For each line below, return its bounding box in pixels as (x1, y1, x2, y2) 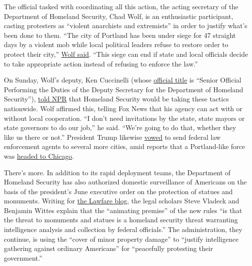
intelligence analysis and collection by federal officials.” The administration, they (4, 224, 242, 234)
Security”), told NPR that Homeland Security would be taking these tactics (4, 94, 229, 104)
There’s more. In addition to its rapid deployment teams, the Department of (4, 167, 231, 177)
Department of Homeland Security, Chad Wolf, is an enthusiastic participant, (4, 11, 234, 21)
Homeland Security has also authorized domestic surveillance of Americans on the (4, 177, 247, 187)
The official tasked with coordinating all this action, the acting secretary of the (4, 1, 238, 11)
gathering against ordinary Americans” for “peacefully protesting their (4, 243, 213, 253)
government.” (4, 252, 43, 263)
